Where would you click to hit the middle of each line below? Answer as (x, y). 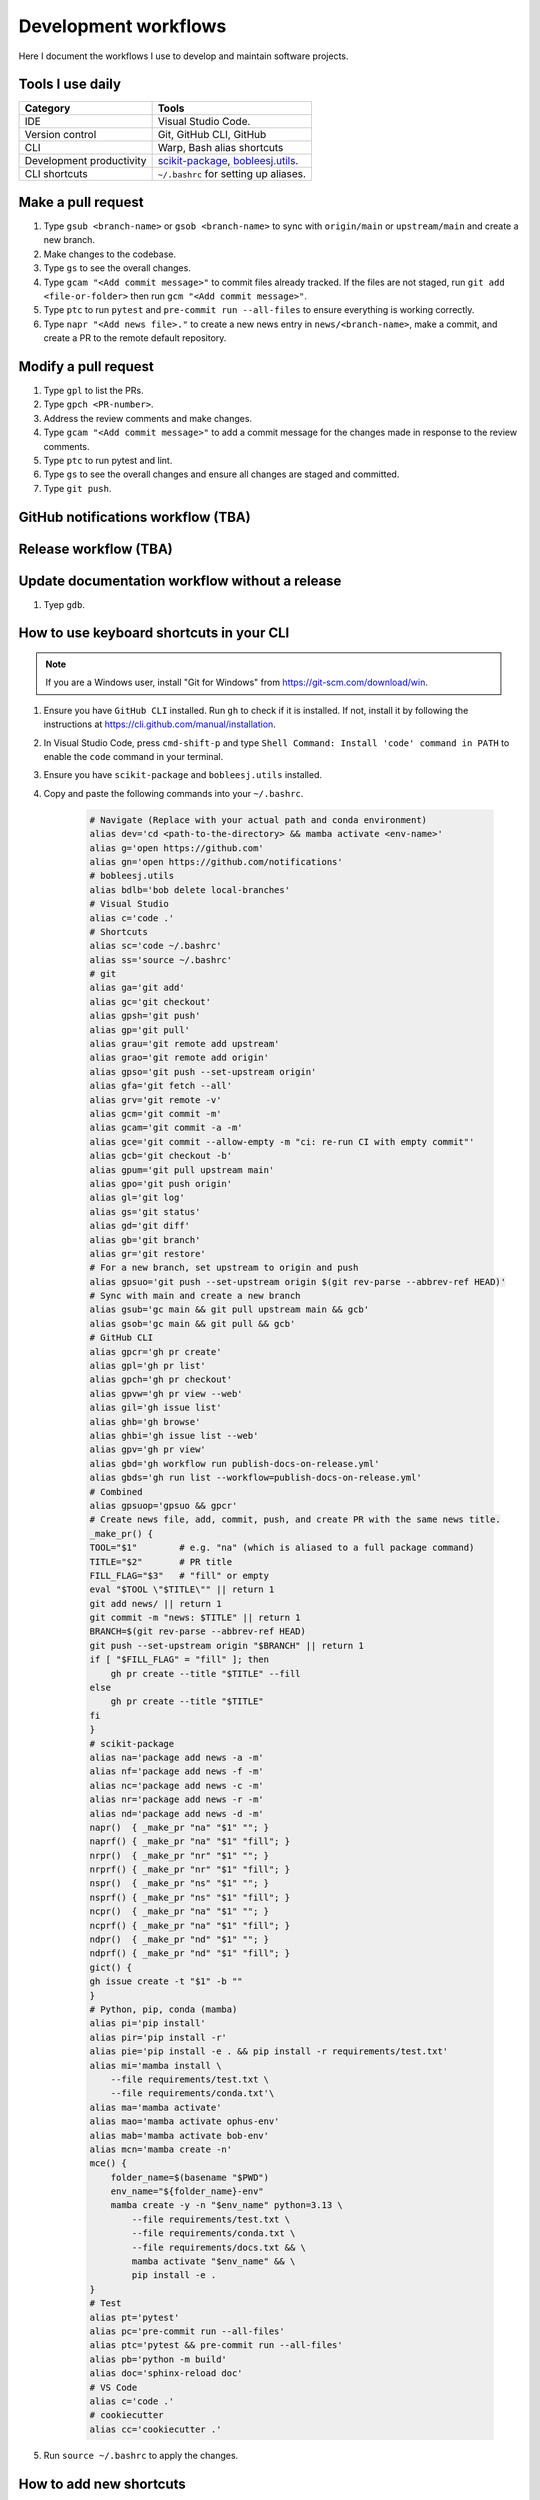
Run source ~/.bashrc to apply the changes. (141, 2455)
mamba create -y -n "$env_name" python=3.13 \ (227, 2205)
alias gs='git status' (145, 1211)
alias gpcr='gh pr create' (155, 1351)
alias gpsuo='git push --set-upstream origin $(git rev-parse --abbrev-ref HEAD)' (298, 1281)
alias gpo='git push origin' (161, 1183)
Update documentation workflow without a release (180, 580)
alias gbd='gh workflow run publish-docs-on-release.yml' (234, 1463)
